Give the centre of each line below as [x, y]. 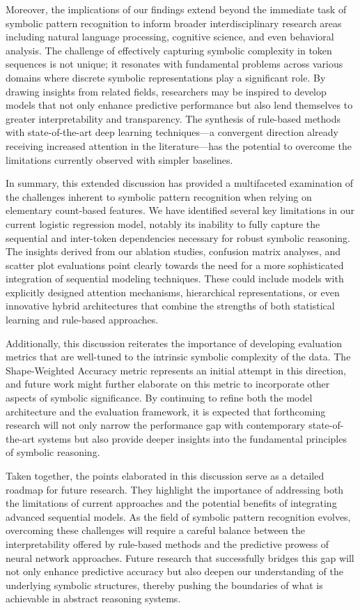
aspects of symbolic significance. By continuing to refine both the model [159, 398]
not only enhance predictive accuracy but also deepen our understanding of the [174, 571]
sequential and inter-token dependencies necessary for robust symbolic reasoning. [178, 237]
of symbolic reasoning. [53, 452]
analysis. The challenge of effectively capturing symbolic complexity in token [169, 50]
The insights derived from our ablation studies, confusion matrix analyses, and [173, 251]
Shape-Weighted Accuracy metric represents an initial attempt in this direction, [176, 370]
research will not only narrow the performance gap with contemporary [156, 425]
